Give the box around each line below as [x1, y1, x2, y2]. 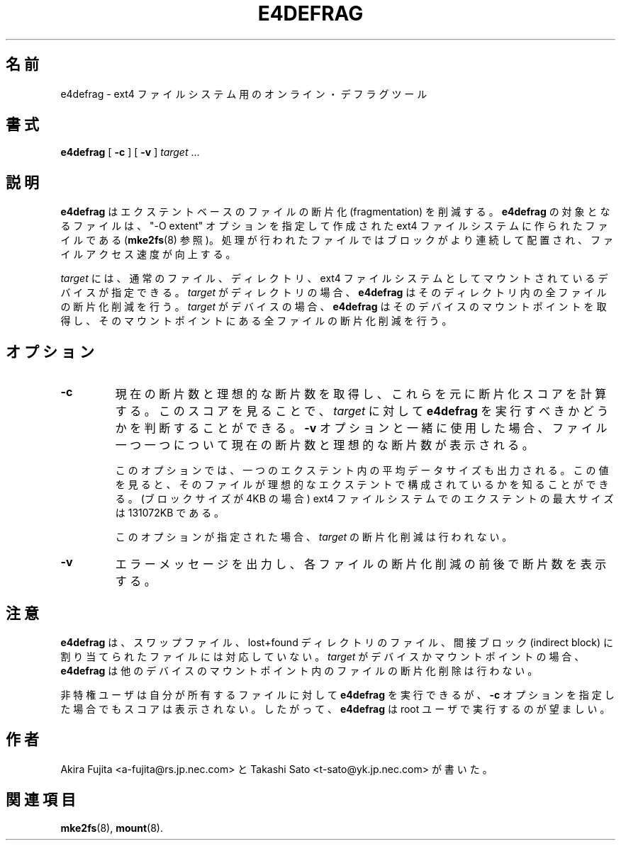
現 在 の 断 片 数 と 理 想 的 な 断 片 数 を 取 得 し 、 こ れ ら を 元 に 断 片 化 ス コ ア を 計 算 [115, 387, 607, 402]
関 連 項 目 [6, 791, 76, 809]
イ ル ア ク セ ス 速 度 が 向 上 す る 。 [60, 248, 236, 261]
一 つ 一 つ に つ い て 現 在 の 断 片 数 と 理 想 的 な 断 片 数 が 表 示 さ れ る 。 [115, 438, 534, 453]
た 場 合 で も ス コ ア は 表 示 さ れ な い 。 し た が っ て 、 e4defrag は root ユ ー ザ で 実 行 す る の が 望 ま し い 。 [60, 702, 610, 715]
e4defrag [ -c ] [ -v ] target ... [60, 146, 200, 159]
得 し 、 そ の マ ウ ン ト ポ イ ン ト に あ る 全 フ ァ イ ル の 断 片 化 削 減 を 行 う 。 [60, 315, 452, 327]
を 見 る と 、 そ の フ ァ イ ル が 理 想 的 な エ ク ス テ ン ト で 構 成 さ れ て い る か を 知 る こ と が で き [115, 478, 609, 491]
